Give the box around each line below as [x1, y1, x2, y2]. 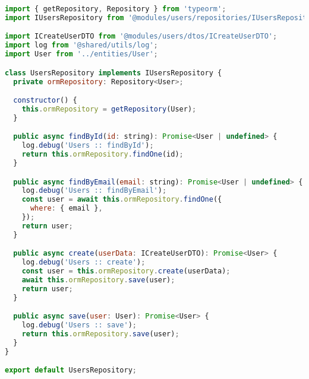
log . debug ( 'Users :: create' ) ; [21, 258, 146, 267]
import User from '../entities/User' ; [5, 50, 158, 59]
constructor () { [13, 96, 77, 105]
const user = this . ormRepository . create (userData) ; [21, 267, 231, 276]
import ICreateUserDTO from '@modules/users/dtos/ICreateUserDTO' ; [5, 32, 278, 41]
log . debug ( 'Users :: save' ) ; [21, 321, 137, 330]
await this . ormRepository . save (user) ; [21, 275, 175, 284]
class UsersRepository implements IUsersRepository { [5, 68, 222, 77]
